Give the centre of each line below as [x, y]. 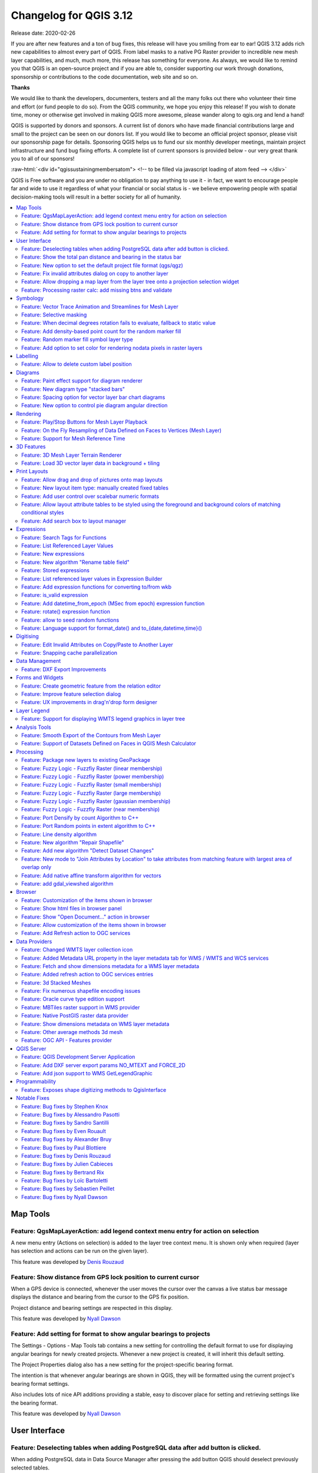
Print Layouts [32, 471]
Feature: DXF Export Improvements [64, 669]
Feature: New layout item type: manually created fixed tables [95, 488]
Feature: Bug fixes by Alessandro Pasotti [71, 1114]
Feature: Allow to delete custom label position [77, 364]
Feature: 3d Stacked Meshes [56, 982]
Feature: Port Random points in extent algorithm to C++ [89, 826]
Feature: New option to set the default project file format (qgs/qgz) [102, 265]
